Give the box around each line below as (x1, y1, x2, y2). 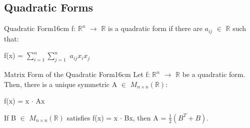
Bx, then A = (124, 112, 166, 122)
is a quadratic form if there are (108, 23, 202, 33)
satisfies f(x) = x (66, 112, 118, 122)
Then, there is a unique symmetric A (4, 78, 117, 89)
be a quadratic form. (182, 69, 245, 79)
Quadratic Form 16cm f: (4, 23, 76, 33)
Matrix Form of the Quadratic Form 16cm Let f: (4, 69, 150, 79)
